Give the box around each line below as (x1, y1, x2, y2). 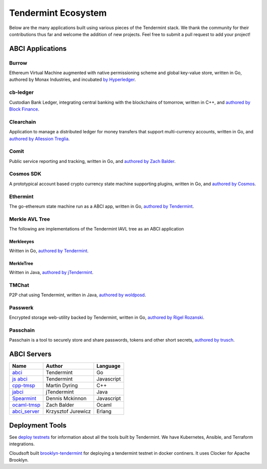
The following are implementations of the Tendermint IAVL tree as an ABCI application (9, 226, 184, 232)
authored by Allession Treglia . (9, 136, 70, 142)
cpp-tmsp (12, 382, 36, 389)
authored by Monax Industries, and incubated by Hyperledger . (9, 77, 136, 82)
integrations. (9, 441, 35, 447)
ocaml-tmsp (12, 401, 41, 408)
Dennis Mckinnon (45, 395, 87, 402)
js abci (12, 376, 28, 383)
